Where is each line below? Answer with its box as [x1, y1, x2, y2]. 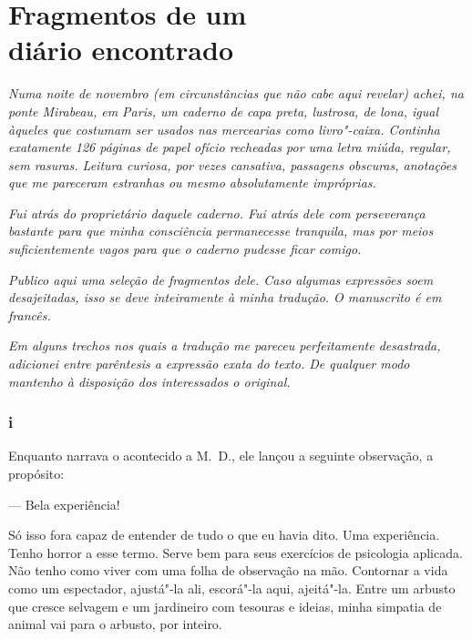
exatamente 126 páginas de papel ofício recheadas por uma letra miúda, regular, [8, 137, 451, 157]
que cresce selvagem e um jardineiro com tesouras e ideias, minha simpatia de [8, 596, 442, 615]
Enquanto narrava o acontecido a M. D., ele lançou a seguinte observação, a [8, 446, 434, 465]
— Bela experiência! [8, 494, 120, 513]
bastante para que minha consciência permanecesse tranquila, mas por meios [8, 221, 434, 240]
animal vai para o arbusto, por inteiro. [8, 614, 222, 634]
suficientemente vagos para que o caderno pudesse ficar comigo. [8, 239, 362, 259]
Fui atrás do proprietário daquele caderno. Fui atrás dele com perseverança [8, 203, 426, 222]
